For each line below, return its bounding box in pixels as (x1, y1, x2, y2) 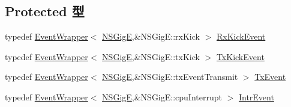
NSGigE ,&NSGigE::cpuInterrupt (102, 90, 222, 103)
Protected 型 (5, 2, 85, 20)
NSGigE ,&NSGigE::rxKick (102, 30, 200, 43)
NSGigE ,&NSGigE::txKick (102, 50, 200, 63)
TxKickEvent (216, 50, 265, 63)
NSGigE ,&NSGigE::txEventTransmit (102, 70, 238, 83)
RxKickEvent (216, 30, 266, 43)
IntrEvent (238, 90, 274, 103)
